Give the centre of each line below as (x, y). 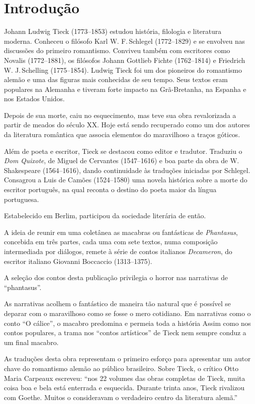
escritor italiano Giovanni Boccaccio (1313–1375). (78, 261)
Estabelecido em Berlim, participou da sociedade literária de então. (105, 216)
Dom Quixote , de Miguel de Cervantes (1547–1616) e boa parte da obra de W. (122, 160)
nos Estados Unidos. (34, 99)
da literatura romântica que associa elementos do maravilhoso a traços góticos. (122, 134)
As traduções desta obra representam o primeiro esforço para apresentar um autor (127, 359)
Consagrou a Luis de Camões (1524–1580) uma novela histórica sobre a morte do (126, 180)
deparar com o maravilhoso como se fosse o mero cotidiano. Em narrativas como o (127, 313)
